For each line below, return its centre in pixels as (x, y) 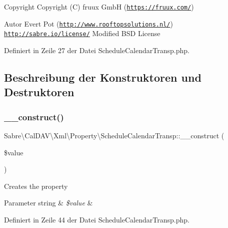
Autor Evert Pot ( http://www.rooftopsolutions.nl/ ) (88, 23)
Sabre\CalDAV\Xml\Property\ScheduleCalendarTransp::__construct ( (114, 135)
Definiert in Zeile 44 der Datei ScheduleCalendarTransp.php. (97, 219)
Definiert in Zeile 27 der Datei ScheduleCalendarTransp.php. (97, 50)
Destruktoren (39, 92)
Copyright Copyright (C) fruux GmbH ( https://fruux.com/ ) (99, 7)
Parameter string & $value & (48, 203)
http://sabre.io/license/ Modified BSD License (82, 33)
